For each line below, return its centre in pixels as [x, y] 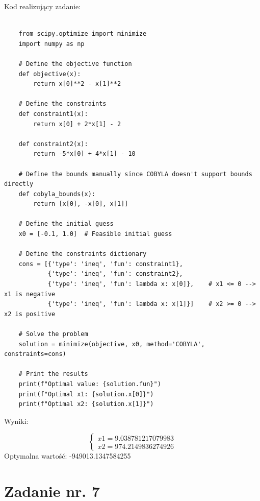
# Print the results [53, 374]
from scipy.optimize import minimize [83, 34]
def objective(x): [50, 74]
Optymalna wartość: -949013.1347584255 [68, 456]
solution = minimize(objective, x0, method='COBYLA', [112, 344]
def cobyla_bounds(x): [57, 194]
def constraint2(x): [53, 144]
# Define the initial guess [66, 224]
